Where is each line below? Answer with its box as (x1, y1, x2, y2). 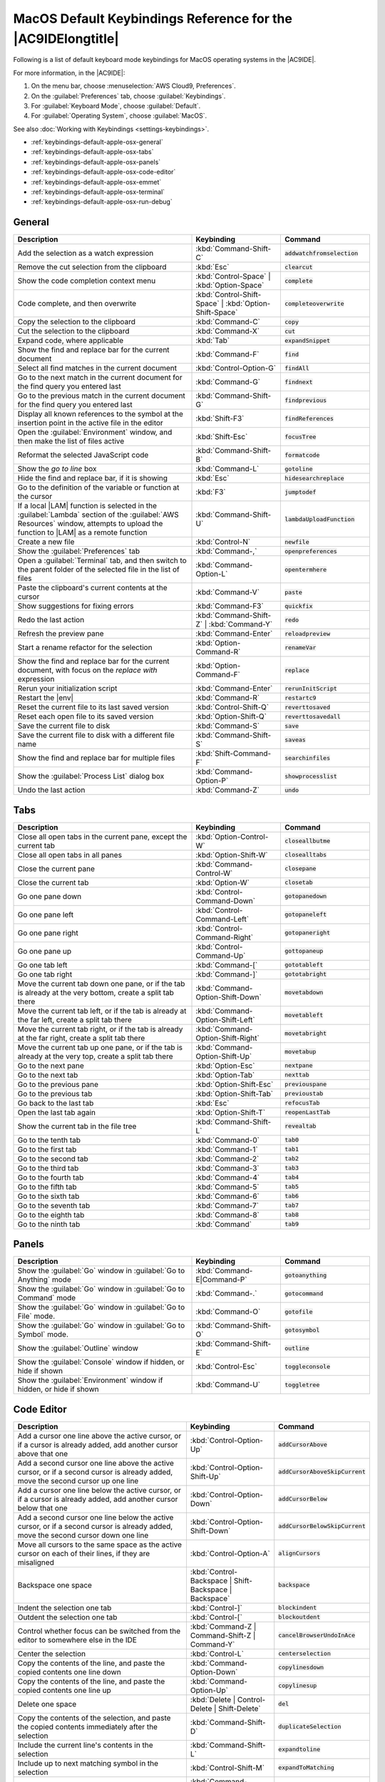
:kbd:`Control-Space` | (195, 272, 271, 282)
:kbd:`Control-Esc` (195, 1361, 257, 1371)
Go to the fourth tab (17, 1173, 84, 1183)
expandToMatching (278, 1764, 334, 1771)
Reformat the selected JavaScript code (17, 450, 149, 460)
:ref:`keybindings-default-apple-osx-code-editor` (31, 168, 176, 176)
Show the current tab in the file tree (17, 1121, 137, 1131)
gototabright (284, 970, 327, 978)
